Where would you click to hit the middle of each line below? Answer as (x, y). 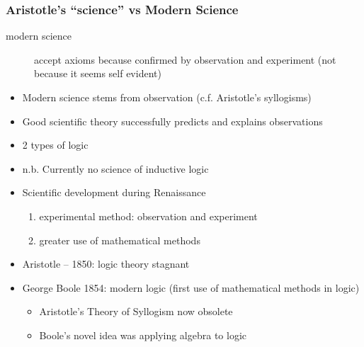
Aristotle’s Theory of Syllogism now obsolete (136, 311)
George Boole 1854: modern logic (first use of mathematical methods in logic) (191, 287)
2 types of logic (55, 145)
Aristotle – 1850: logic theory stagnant (106, 264)
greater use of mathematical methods (120, 240)
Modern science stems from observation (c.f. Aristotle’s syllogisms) (167, 97)
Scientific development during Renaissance (114, 192)
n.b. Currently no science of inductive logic (115, 168)
